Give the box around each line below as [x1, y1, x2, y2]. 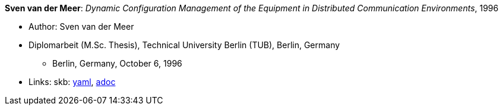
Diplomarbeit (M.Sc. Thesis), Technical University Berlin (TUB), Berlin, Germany [29, 40, 340, 50]
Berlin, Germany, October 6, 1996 [52, 58, 182, 68]
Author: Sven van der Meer [29, 21, 134, 32]
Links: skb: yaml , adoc [29, 77, 116, 87]
